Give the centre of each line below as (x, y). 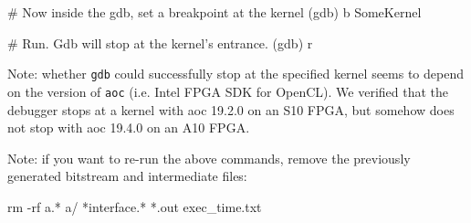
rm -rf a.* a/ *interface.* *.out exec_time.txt (135, 206)
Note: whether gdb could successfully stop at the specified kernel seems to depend (235, 74)
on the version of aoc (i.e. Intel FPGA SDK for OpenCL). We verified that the (228, 91)
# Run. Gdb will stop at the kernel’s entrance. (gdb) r (160, 42)
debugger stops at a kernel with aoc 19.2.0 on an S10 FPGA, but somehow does (231, 109)
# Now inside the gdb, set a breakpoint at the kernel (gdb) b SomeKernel (215, 12)
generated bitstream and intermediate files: (127, 176)
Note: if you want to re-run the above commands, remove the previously (209, 158)
